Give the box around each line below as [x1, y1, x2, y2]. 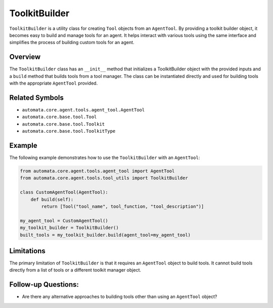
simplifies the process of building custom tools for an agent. [9, 40, 134, 46]
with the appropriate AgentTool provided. [9, 80, 98, 86]
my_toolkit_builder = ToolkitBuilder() [20, 225, 119, 230]
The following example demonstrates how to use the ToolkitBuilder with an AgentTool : [9, 155, 200, 161]
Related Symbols [9, 93, 64, 102]
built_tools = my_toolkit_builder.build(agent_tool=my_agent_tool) [20, 232, 191, 238]
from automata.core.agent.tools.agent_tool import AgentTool [20, 168, 175, 174]
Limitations [9, 246, 45, 255]
